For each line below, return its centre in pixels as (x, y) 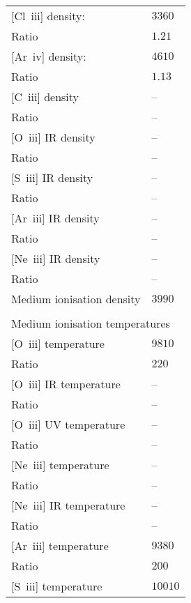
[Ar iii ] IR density (55, 218)
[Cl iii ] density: (48, 16)
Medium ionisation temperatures (91, 323)
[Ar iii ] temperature (60, 545)
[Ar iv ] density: (49, 56)
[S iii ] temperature (57, 586)
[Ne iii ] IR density (56, 258)
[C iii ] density (45, 97)
